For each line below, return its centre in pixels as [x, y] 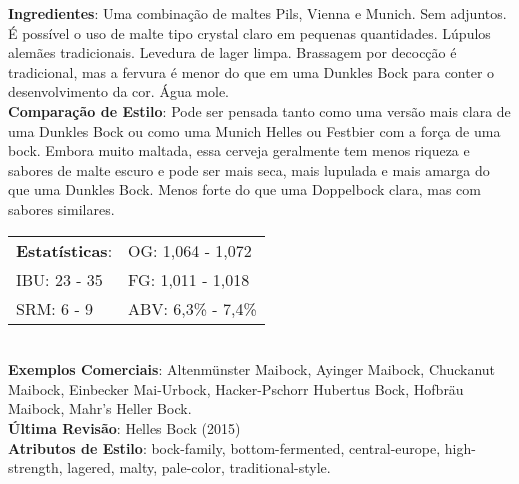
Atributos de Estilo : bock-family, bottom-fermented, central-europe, [224, 447]
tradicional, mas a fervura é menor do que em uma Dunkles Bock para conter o [251, 71]
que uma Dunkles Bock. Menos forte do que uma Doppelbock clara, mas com [244, 189]
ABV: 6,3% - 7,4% [192, 308]
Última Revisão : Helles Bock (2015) [124, 427]
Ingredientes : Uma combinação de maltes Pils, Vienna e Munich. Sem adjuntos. [257, 13]
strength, [35, 467]
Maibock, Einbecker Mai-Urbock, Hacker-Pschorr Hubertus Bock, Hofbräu [236, 388]
